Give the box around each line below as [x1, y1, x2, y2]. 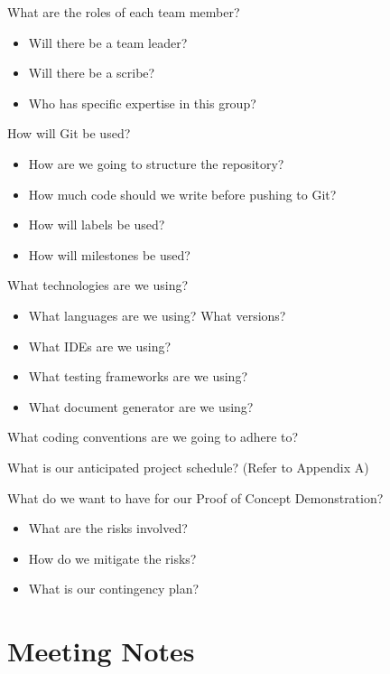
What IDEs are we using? [28, 336, 172, 355]
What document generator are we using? [28, 397, 254, 416]
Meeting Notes [7, 632, 195, 669]
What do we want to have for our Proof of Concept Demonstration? [7, 488, 384, 507]
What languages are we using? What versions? [28, 305, 286, 324]
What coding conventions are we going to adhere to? [7, 427, 299, 446]
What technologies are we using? [7, 276, 189, 295]
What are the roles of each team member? [7, 3, 240, 21]
